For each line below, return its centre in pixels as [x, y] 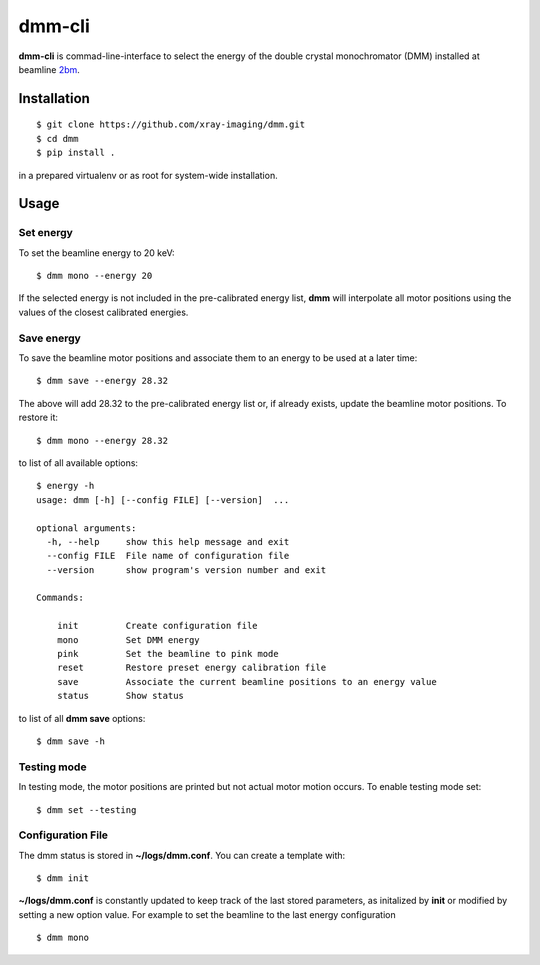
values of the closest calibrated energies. [103, 312]
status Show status [120, 696]
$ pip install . [76, 153]
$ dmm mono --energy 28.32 [102, 440]
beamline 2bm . [49, 69]
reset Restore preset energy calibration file [191, 668]
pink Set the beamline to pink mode [167, 654]
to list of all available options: [78, 462]
